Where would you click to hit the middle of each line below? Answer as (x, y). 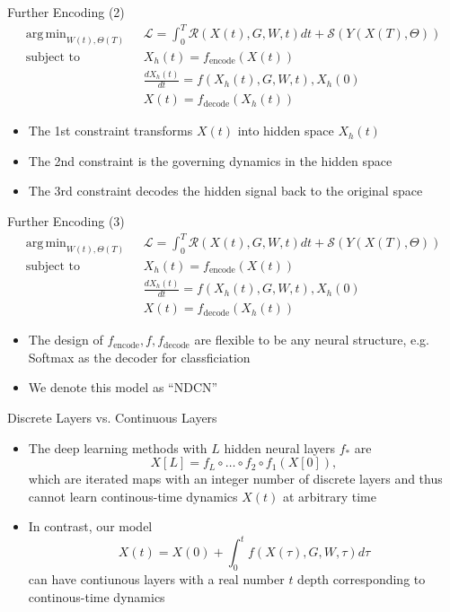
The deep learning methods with (118, 447)
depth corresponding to (362, 579)
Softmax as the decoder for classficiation (139, 357)
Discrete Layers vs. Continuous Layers (112, 417)
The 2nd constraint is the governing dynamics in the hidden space (210, 160)
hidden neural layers (279, 447)
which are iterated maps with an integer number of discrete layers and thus (235, 479)
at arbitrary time (330, 496)
